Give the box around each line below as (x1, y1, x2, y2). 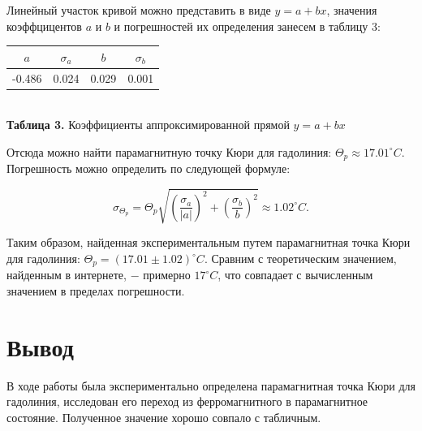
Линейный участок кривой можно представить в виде (6, 2, 271, 18)
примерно (143, 266, 191, 283)
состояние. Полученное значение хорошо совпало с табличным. (6, 408, 321, 425)
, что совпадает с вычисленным (217, 266, 373, 283)
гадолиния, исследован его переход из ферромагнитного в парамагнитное (6, 393, 368, 410)
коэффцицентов (6, 17, 82, 34)
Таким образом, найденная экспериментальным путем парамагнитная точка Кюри (6, 234, 411, 251)
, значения (326, 2, 377, 18)
